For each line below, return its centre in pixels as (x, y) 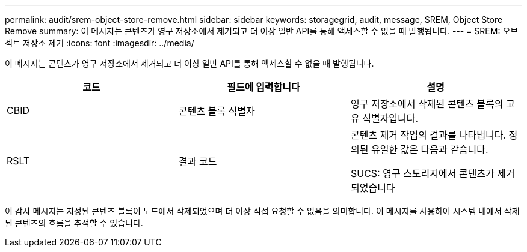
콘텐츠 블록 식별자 (217, 111)
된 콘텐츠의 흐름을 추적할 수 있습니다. (74, 223)
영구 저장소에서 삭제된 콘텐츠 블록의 (427, 104)
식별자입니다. (390, 118)
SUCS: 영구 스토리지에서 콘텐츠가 (422, 173)
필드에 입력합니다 (263, 87)
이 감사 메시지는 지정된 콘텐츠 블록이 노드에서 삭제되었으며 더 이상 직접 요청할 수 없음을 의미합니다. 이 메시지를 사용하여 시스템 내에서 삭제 (262, 211)
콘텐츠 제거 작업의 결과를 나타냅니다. (428, 135)
